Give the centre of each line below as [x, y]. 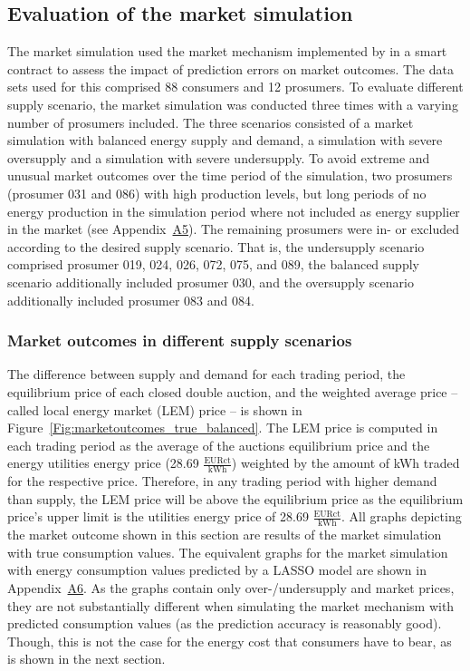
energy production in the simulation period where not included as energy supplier [234, 211]
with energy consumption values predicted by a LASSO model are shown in [217, 570]
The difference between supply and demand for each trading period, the [206, 374]
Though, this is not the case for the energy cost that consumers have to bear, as [230, 641]
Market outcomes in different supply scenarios [180, 340]
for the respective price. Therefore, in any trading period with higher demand [222, 481]
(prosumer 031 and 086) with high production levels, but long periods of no [217, 193]
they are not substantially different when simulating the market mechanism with [231, 605]
